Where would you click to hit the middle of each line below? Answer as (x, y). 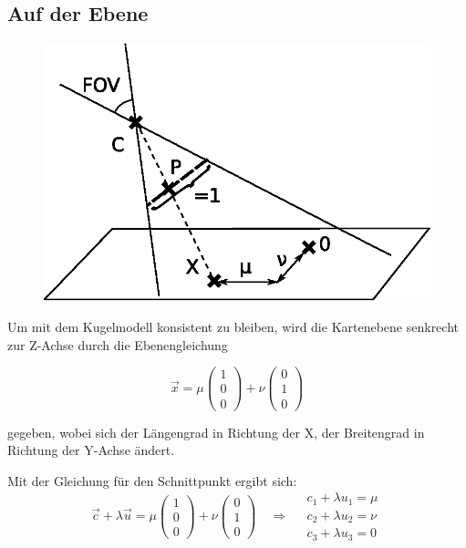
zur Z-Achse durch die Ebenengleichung (118, 344)
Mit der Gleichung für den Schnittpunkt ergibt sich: (152, 480)
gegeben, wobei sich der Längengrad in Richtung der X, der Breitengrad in (216, 432)
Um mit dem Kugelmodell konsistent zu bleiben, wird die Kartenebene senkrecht (233, 327)
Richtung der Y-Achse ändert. (91, 450)
